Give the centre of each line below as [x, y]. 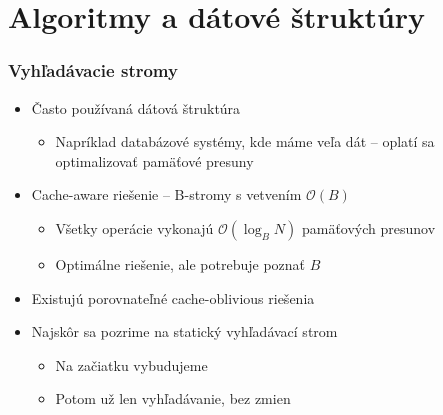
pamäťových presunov [368, 227]
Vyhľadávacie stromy [93, 70]
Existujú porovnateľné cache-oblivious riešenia [173, 297]
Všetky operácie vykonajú [134, 227]
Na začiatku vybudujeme [131, 364]
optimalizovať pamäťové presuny [154, 160]
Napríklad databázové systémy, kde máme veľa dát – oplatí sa [245, 141]
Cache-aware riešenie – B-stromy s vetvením [166, 194]
